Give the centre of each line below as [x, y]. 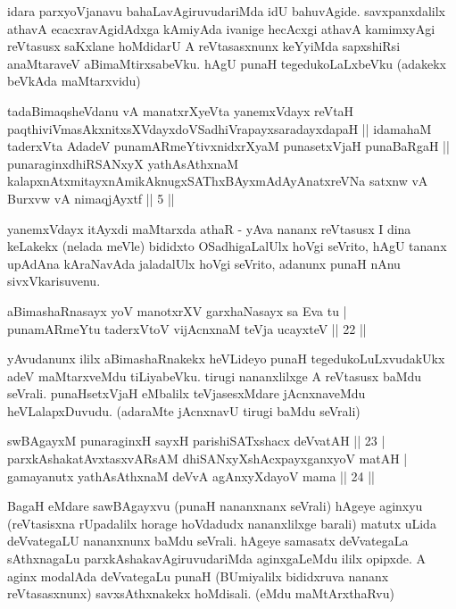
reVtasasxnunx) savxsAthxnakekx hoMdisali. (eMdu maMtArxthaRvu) [201, 593]
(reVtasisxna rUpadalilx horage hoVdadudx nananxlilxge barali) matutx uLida [222, 523]
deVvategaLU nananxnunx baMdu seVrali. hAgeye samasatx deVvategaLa [208, 541]
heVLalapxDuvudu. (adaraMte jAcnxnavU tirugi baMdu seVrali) [184, 410]
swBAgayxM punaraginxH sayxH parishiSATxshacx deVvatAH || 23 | [196, 441]
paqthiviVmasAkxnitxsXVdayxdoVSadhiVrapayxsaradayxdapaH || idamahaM [220, 128]
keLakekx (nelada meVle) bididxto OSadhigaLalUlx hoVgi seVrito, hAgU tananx [227, 246]
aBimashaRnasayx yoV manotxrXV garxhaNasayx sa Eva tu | [177, 310]
